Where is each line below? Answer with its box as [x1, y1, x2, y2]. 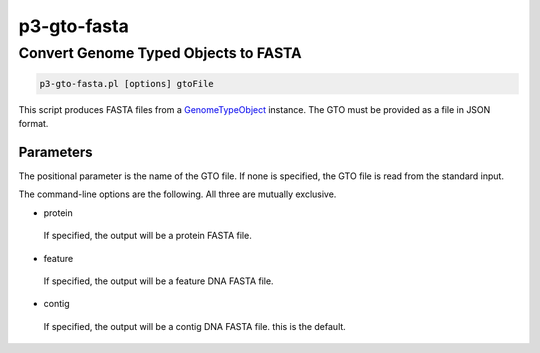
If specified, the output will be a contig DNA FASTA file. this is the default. [43, 320, 347, 332]
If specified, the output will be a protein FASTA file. [43, 230, 252, 242]
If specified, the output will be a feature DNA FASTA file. [43, 275, 274, 287]
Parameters [18, 143, 93, 160]
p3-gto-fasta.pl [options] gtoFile [39, 78, 214, 89]
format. [18, 118, 49, 130]
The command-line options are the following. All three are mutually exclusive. [18, 188, 337, 200]
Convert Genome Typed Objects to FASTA [18, 44, 302, 62]
